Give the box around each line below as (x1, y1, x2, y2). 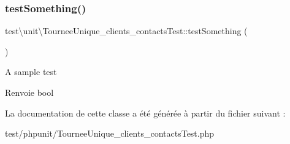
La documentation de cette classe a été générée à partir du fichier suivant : (5, 106, 286, 119)
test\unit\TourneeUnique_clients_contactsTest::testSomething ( (5, 24, 248, 37)
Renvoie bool (5, 86, 54, 98)
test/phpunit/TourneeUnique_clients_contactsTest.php (5, 127, 215, 140)
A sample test (5, 65, 57, 78)
